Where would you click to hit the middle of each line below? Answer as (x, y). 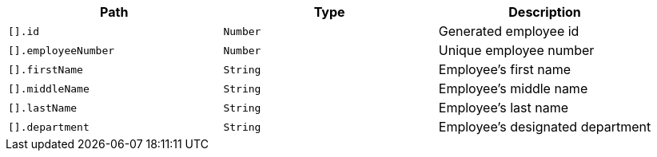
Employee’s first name (505, 69)
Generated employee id (509, 31)
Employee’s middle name (513, 88)
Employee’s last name (504, 108)
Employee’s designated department (545, 127)
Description (545, 12)
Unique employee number (516, 50)
